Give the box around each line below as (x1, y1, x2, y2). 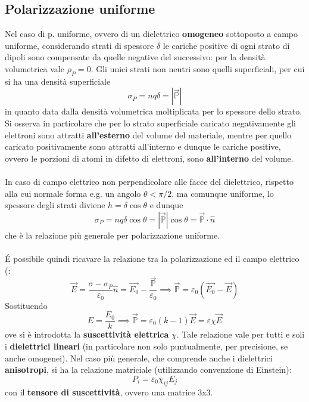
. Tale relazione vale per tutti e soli (176, 328, 305, 341)
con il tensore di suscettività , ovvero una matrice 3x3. (5, 385, 213, 398)
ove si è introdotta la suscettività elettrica (5, 328, 169, 341)
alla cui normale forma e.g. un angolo (5, 187, 141, 199)
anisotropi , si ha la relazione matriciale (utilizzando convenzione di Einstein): (5, 363, 292, 376)
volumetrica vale (5, 62, 64, 75)
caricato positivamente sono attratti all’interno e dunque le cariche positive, (5, 140, 281, 153)
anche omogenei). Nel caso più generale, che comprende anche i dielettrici (5, 351, 273, 364)
